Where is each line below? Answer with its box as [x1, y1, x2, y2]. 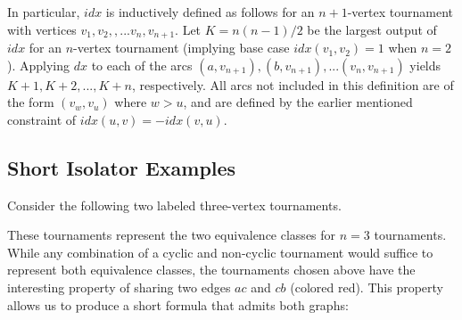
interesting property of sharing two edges [7, 278, 231, 296]
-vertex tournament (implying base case [73, 38, 290, 57]
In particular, [7, 3, 80, 21]
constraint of [7, 110, 77, 128]
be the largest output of [307, 20, 437, 38]
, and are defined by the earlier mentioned [183, 93, 413, 111]
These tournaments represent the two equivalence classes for [7, 226, 336, 244]
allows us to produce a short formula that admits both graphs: [7, 295, 349, 314]
